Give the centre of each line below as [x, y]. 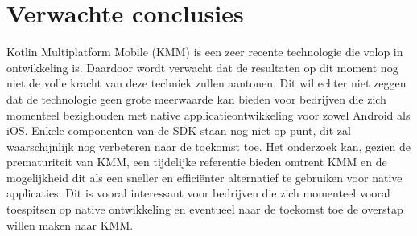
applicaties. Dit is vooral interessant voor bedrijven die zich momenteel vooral [198, 193]
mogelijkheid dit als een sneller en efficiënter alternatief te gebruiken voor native [204, 177]
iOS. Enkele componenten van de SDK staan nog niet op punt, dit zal [179, 130]
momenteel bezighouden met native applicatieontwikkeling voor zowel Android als [208, 114]
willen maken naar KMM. [70, 224]
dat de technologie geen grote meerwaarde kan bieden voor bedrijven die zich [196, 98]
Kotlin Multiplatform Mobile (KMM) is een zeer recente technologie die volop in [205, 52]
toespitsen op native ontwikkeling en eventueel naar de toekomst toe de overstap [205, 209]
